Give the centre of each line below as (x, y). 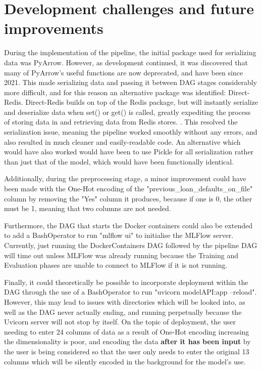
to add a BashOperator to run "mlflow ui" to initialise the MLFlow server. (119, 235)
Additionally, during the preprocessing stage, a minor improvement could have (125, 178)
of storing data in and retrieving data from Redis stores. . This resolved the (121, 122)
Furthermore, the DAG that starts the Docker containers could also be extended (128, 225)
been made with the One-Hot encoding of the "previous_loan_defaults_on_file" (128, 189)
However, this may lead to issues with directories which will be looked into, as (125, 301)
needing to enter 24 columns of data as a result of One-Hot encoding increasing (127, 331)
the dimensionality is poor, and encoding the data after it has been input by (127, 341)
